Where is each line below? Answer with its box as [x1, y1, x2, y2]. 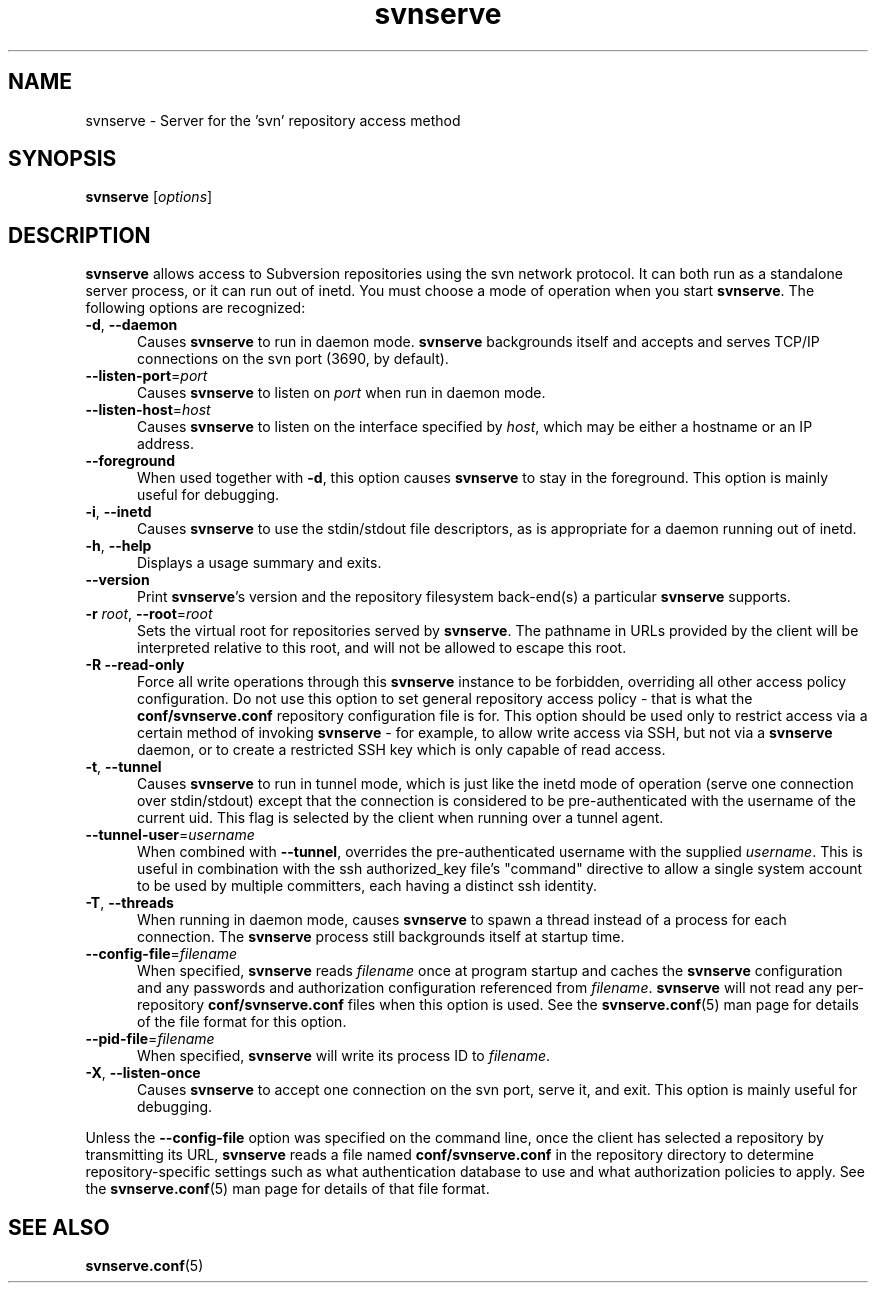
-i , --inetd [85, 503, 152, 521]
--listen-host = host [85, 401, 211, 419]
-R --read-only [85, 656, 185, 674]
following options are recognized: [85, 299, 306, 317]
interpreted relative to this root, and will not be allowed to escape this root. [137, 639, 627, 657]
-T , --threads [85, 894, 174, 912]
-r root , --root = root [85, 605, 213, 623]
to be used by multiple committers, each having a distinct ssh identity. [137, 877, 597, 895]
